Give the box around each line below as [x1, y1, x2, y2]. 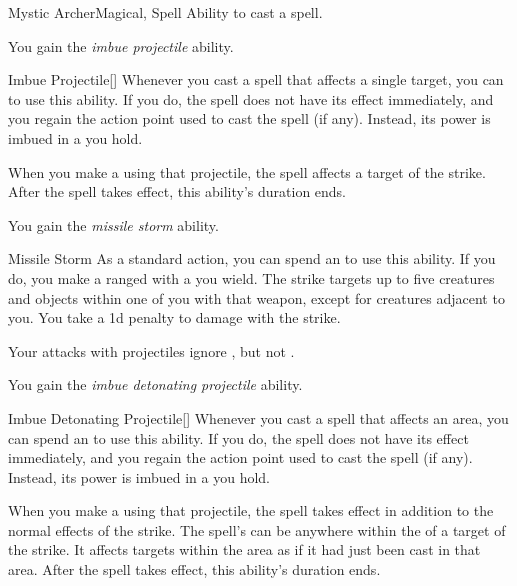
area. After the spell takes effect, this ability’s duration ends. [8, 559, 381, 580]
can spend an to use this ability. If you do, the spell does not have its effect [8, 427, 469, 448]
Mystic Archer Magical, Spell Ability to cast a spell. [8, 2, 323, 22]
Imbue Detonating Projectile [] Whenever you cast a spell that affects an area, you [8, 407, 509, 428]
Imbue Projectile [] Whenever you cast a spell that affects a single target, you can [8, 69, 504, 90]
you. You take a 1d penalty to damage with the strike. [8, 307, 341, 328]
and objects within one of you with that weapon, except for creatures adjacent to [8, 287, 505, 308]
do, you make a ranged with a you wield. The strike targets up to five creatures [8, 267, 495, 288]
